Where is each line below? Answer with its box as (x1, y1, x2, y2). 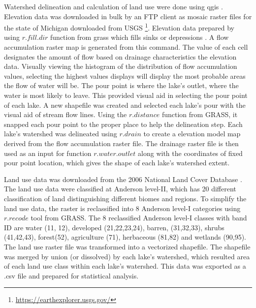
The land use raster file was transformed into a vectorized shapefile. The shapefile (4, 241, 251, 251)
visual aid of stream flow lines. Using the (4, 109, 127, 120)
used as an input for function (4, 148, 92, 158)
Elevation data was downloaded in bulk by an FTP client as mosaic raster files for (4, 11, 252, 21)
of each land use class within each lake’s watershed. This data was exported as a (4, 261, 246, 271)
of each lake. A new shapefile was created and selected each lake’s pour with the (4, 99, 246, 110)
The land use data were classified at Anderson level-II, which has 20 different (4, 184, 236, 194)
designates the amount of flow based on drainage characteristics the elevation (4, 51, 237, 62)
